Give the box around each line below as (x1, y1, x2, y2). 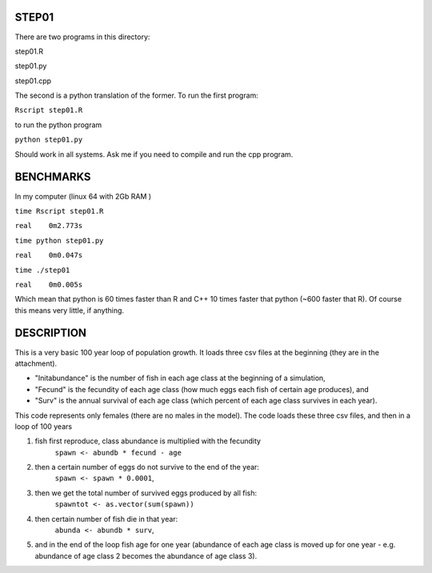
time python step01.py (14, 236, 104, 245)
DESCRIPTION (14, 327, 87, 340)
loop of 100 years (14, 421, 72, 431)
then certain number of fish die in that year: (34, 514, 178, 523)
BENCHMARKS (14, 170, 91, 184)
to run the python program (14, 120, 102, 130)
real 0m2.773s (14, 221, 83, 230)
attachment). (14, 359, 58, 368)
